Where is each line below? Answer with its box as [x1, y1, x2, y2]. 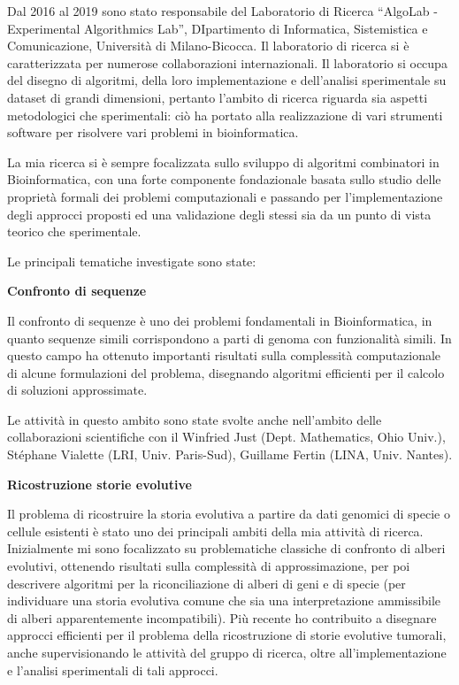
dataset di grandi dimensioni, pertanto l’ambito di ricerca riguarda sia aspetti [7, 88, 428, 106]
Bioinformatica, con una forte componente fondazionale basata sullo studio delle [7, 170, 441, 189]
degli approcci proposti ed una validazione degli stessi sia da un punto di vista [7, 204, 432, 223]
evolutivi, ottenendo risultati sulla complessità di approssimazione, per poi [7, 557, 410, 575]
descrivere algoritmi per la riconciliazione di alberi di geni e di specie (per [7, 573, 406, 592]
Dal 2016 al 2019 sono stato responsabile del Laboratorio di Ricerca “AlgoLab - [7, 2, 438, 19]
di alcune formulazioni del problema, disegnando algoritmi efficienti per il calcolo [7, 363, 445, 381]
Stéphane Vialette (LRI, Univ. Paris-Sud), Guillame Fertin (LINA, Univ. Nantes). [7, 445, 453, 464]
